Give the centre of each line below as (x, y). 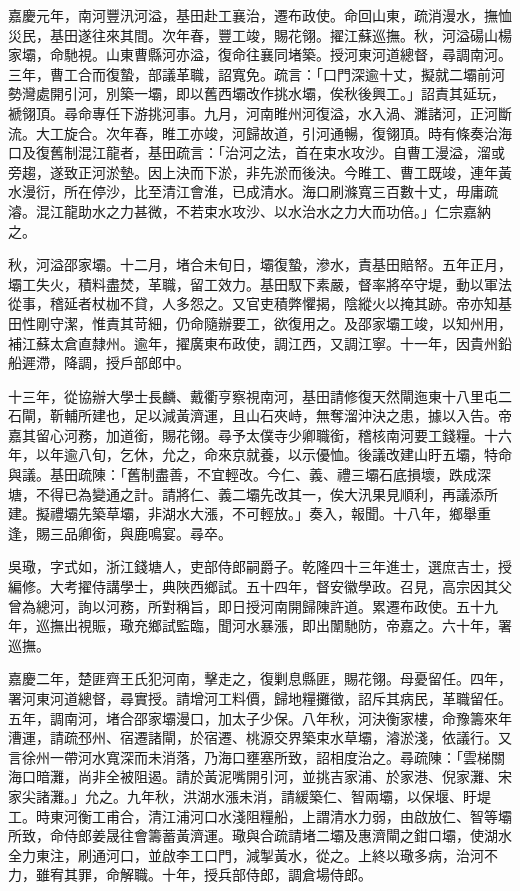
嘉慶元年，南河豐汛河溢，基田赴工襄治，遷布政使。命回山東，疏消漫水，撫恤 (260, 15)
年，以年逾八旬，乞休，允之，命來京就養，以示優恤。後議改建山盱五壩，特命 (260, 454)
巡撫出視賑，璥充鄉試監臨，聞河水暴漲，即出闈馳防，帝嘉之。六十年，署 (273, 625)
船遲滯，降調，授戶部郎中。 (99, 362)
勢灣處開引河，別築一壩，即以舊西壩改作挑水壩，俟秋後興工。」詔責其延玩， (256, 93)
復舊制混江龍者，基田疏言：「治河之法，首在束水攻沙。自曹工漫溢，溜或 (270, 152)
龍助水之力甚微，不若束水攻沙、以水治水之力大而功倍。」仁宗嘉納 (277, 210)
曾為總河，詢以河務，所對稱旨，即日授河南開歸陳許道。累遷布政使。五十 (246, 605)
